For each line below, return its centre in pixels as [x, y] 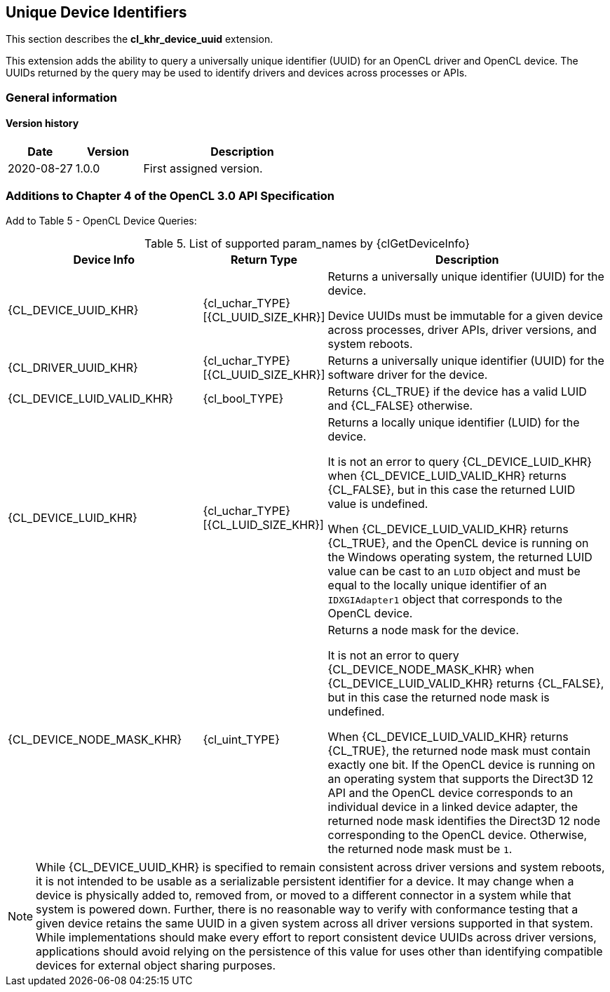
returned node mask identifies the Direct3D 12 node [464, 820]
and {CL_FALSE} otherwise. [400, 405]
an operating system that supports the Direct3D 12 [461, 778]
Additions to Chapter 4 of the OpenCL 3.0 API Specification [170, 196]
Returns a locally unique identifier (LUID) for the [454, 422]
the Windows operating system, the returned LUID [460, 557]
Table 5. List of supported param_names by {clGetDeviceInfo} [307, 243]
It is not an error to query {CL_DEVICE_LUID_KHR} [460, 461]
